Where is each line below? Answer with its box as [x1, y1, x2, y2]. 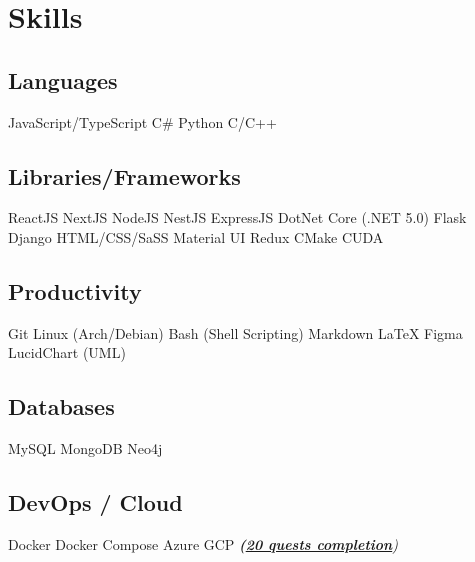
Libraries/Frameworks [8, 160, 241, 191]
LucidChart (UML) [8, 342, 126, 363]
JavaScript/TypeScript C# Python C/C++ [8, 111, 277, 132]
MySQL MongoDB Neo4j [8, 438, 163, 459]
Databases [8, 391, 115, 422]
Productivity [8, 275, 142, 306]
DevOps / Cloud [8, 487, 183, 518]
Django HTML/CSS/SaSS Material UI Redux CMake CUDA [8, 226, 384, 247]
